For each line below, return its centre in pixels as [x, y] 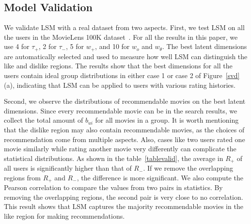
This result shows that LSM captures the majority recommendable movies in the [124, 206]
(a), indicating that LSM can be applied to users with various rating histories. [120, 85]
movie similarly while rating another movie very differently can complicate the [120, 149]
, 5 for [75, 46]
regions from [22, 177]
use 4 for [17, 46]
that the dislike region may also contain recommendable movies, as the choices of [124, 129]
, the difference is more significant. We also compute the [160, 177]
